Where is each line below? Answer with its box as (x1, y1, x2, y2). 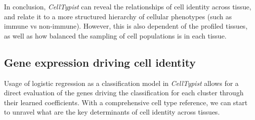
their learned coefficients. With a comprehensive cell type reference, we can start (4, 97, 248, 107)
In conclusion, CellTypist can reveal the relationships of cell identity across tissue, (4, 1, 252, 11)
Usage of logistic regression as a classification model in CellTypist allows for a (4, 78, 239, 88)
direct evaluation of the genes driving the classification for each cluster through (4, 87, 244, 98)
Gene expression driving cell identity (4, 54, 196, 70)
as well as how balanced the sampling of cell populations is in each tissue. (4, 30, 227, 40)
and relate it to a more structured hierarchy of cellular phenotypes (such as (4, 11, 232, 21)
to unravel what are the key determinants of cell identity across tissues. (4, 107, 220, 117)
